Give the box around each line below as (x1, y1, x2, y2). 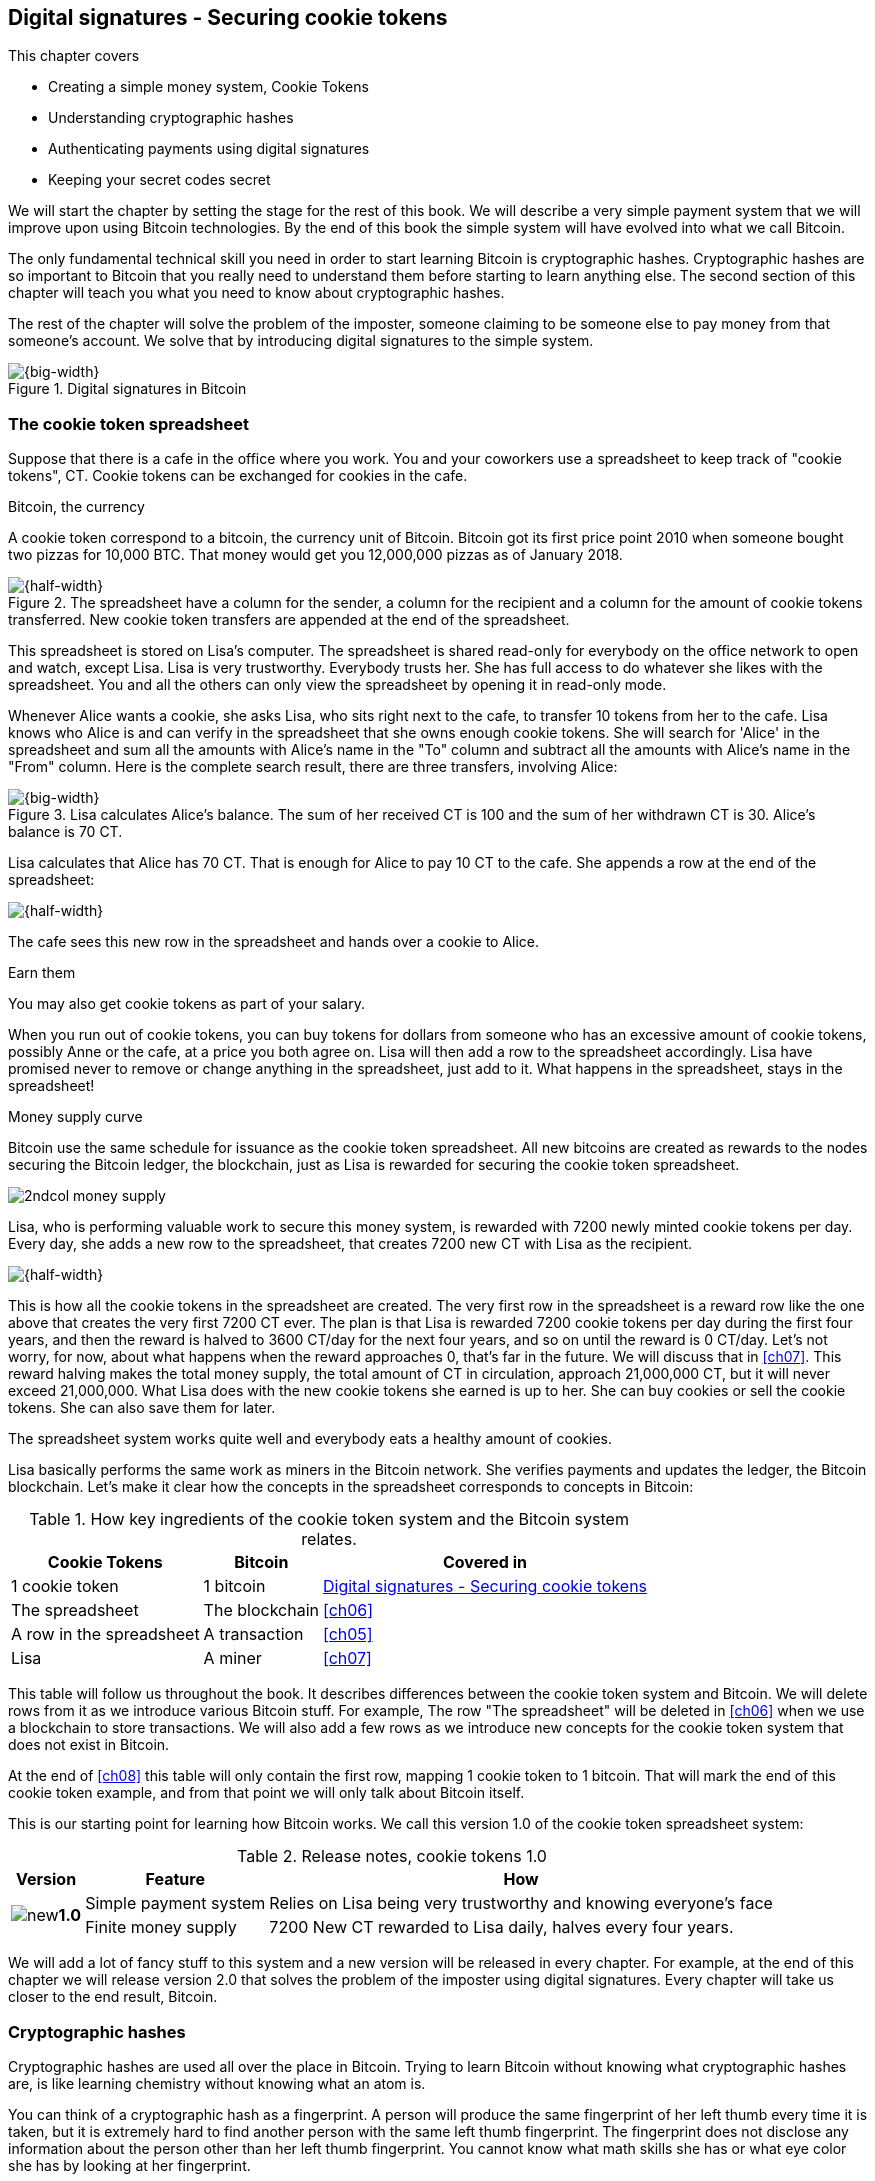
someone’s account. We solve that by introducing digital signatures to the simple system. (8, 332, 594, 350)
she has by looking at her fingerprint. (8, 2156, 251, 2174)
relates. (301, 1529, 357, 1550)
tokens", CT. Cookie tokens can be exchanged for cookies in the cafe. (8, 467, 468, 485)
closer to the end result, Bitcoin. (8, 1988, 218, 2006)
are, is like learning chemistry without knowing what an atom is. (8, 2074, 426, 2092)
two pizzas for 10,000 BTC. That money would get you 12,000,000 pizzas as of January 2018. (8, 546, 623, 564)
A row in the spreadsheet (11, 1624, 200, 1645)
